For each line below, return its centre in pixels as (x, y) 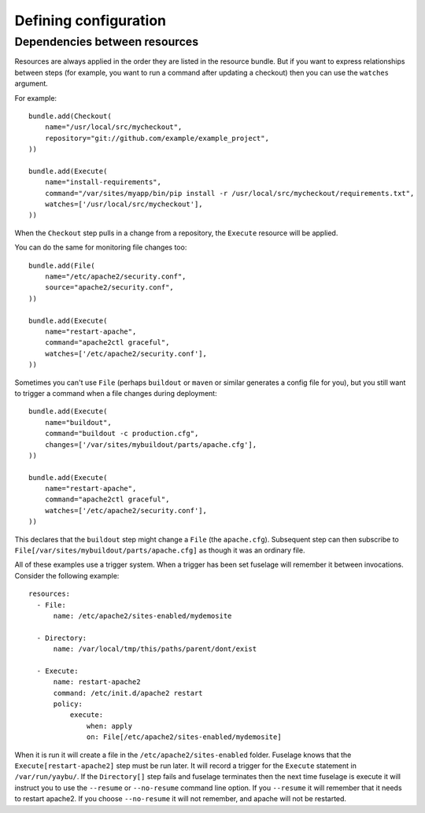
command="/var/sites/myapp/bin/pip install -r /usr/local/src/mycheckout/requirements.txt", (229, 193)
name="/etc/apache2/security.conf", (115, 277)
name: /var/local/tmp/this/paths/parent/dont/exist (155, 649)
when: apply (110, 726)
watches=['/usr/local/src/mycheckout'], (124, 204)
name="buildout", (78, 422)
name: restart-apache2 (97, 682)
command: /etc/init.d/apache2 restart (128, 693)
